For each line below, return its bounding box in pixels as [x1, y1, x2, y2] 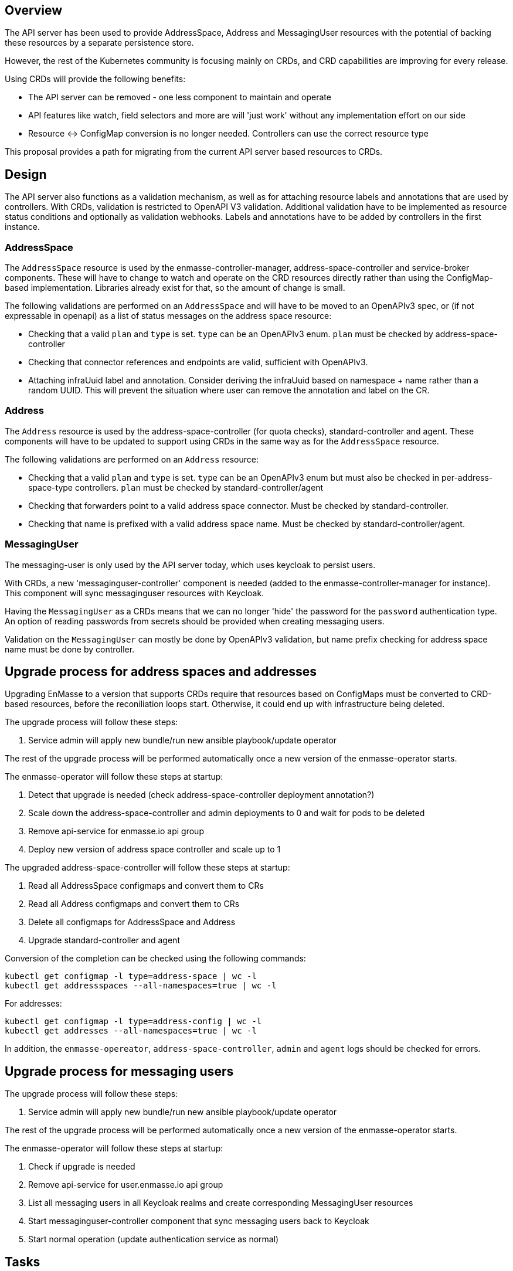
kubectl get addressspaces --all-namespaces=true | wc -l [5, 981, 277, 991]
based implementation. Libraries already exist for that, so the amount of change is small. [5, 283, 345, 293]
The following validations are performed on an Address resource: [5, 454, 259, 464]
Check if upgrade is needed [28, 1161, 135, 1172]
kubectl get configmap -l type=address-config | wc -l [5, 1017, 262, 1027]
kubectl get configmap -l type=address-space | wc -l [5, 971, 257, 981]
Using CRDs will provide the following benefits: [5, 74, 186, 84]
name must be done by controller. [5, 644, 135, 654]
